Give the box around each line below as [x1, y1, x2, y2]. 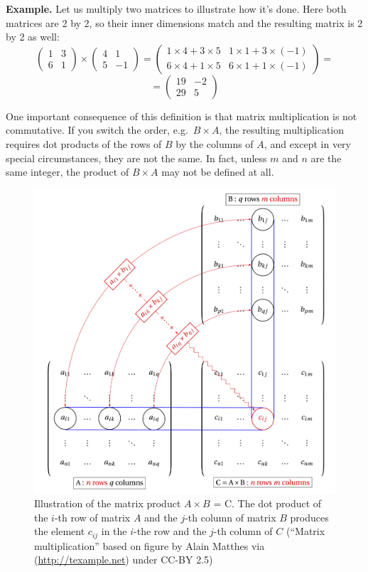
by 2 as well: [6, 29, 60, 44]
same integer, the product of [6, 164, 129, 179]
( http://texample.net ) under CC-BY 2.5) [34, 552, 213, 567]
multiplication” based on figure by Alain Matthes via [34, 538, 265, 553]
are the [310, 150, 342, 165]
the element [34, 524, 85, 539]
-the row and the [134, 524, 207, 539]
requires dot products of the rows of [6, 136, 162, 151]
